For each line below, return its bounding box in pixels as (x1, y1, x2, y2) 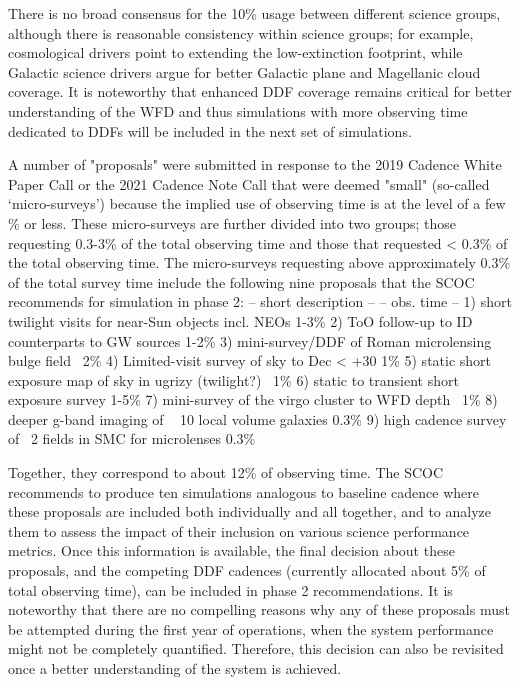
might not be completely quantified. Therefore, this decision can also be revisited (8, 638, 504, 659)
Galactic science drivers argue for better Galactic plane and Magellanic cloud (8, 61, 481, 82)
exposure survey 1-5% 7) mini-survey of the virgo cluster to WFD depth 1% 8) (8, 389, 498, 410)
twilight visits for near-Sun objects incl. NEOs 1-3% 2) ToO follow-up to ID (8, 310, 473, 331)
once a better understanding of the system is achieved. (8, 658, 342, 678)
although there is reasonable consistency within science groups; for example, (8, 22, 474, 43)
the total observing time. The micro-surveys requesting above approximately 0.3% (8, 252, 511, 273)
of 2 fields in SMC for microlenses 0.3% (8, 428, 256, 449)
